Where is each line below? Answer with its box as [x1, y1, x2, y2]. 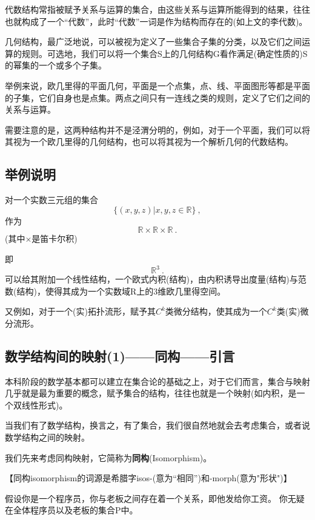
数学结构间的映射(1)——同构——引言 [5, 346, 235, 365]
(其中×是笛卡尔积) [5, 232, 78, 245]
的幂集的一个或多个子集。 [5, 59, 107, 72]
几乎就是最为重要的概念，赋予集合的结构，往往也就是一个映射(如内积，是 [5, 387, 297, 399]
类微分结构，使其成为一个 [165, 305, 267, 318]
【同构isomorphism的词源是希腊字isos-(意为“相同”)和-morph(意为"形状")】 [5, 472, 292, 484]
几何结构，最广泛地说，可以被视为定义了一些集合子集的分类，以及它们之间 [5, 35, 302, 48]
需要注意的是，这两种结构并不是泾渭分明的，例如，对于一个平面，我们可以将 [5, 123, 310, 136]
